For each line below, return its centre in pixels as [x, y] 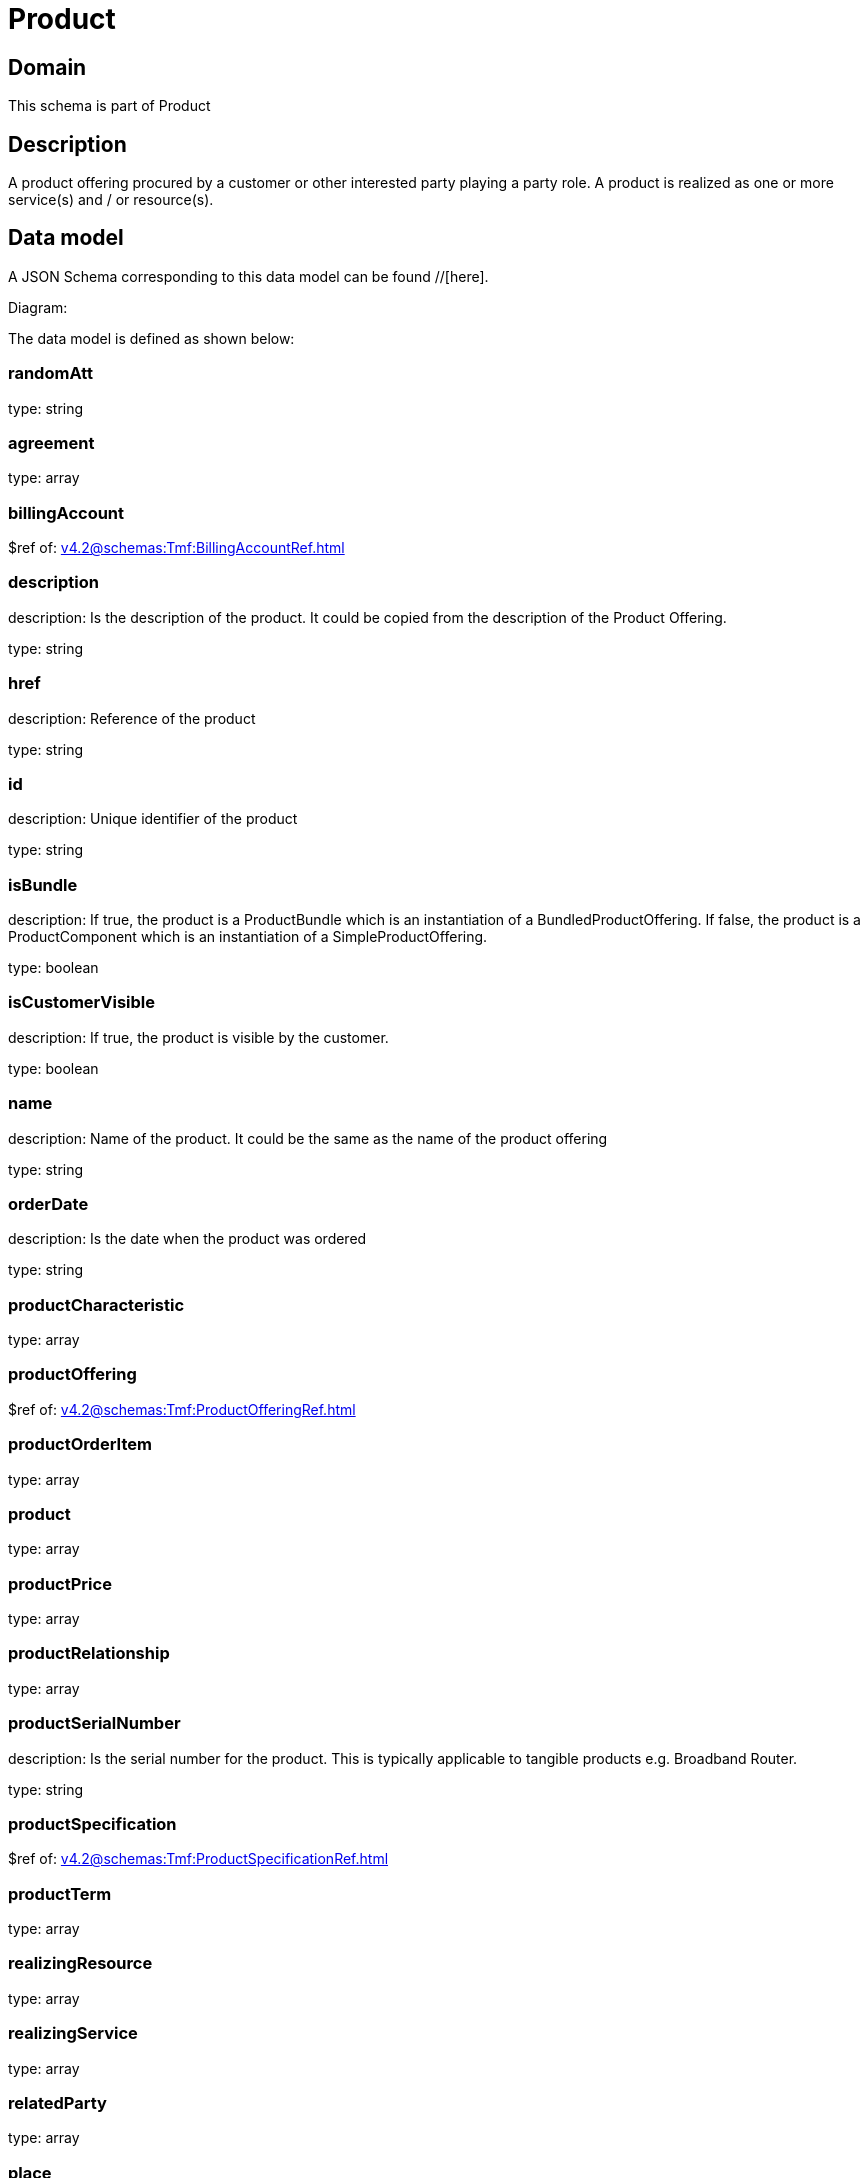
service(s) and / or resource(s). [111, 200]
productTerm [60, 1893]
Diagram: [38, 307]
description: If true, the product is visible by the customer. [198, 1037]
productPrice [60, 1583]
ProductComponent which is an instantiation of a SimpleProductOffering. [248, 937]
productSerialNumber [94, 1723]
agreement [51, 442]
